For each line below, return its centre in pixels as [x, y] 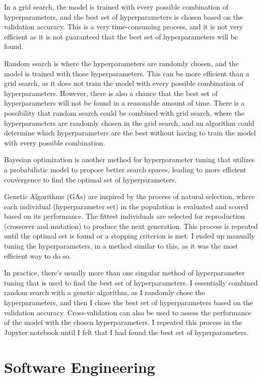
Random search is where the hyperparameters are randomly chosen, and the [121, 63]
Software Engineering [80, 367]
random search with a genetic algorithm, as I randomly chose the [105, 292]
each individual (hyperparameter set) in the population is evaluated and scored [126, 206]
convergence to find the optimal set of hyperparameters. [90, 179]
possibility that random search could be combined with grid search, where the [124, 112]
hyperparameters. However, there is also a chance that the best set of [111, 93]
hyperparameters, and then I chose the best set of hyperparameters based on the [128, 302]
